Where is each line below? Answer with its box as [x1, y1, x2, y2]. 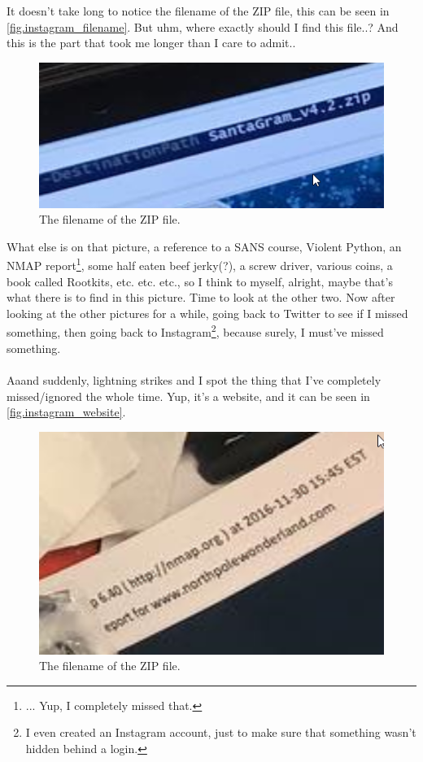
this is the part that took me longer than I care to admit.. [7, 34, 296, 51]
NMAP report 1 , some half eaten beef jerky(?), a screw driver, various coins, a [7, 255, 393, 274]
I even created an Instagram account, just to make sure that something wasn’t [25, 724, 416, 741]
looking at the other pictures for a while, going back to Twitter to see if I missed [7, 304, 408, 321]
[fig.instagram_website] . [7, 403, 126, 420]
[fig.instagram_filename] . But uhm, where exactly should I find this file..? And [7, 18, 399, 35]
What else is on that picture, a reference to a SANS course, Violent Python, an [7, 237, 402, 255]
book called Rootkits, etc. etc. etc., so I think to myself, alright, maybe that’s [7, 272, 393, 290]
